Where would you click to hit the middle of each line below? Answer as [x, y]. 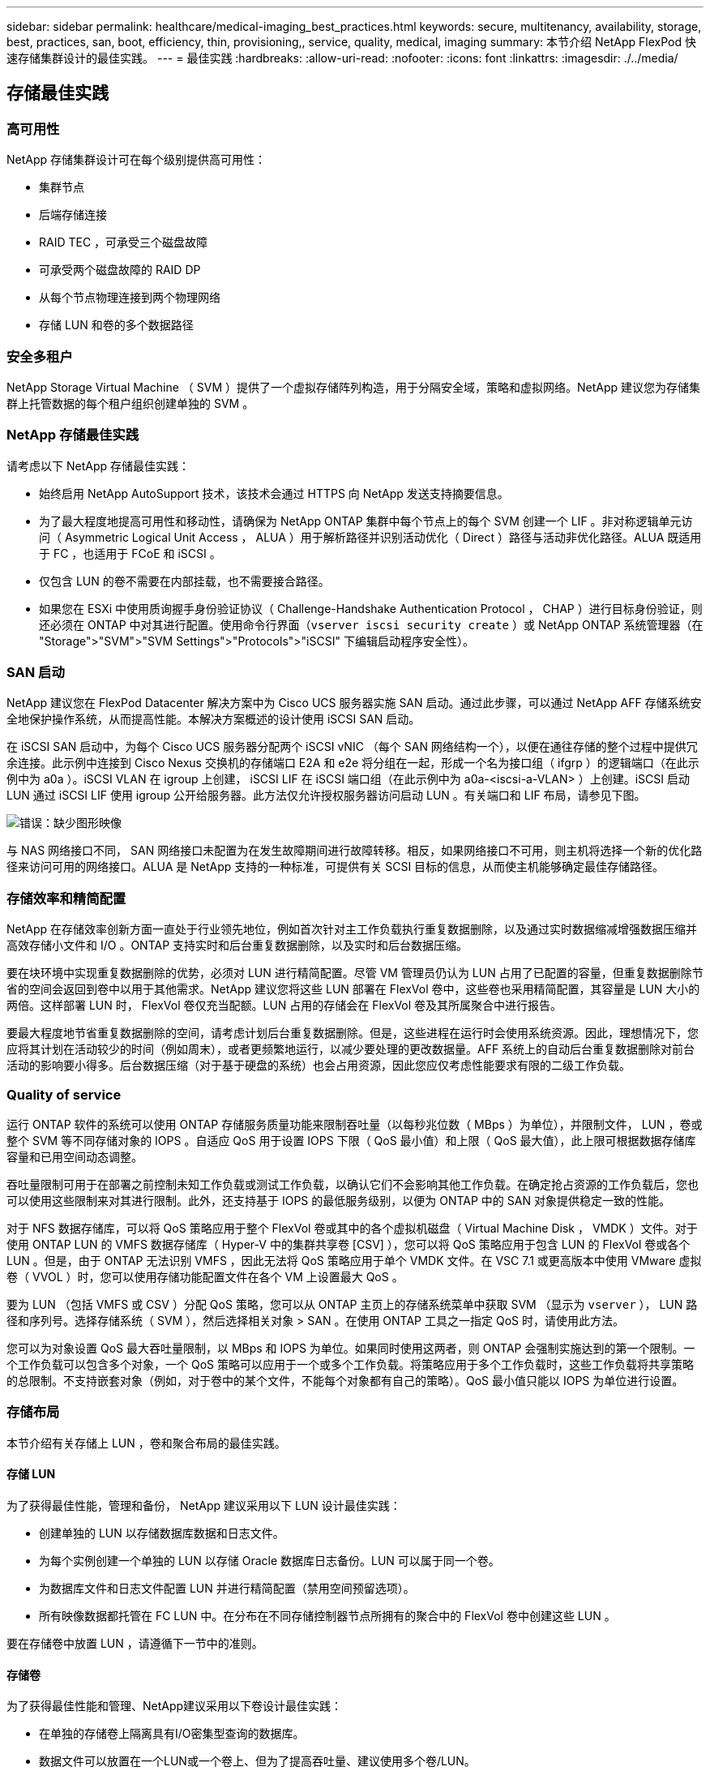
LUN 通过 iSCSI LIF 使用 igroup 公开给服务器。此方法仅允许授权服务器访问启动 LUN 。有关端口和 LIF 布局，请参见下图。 [326, 795]
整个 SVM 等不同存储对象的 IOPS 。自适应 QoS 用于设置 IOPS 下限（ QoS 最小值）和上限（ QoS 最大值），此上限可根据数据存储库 [351, 1140]
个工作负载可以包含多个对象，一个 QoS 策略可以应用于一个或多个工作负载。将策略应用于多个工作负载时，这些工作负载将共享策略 [350, 1364]
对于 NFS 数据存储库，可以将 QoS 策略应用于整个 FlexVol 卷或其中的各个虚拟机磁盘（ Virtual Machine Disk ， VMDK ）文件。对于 [352, 1228]
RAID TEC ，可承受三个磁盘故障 [124, 242]
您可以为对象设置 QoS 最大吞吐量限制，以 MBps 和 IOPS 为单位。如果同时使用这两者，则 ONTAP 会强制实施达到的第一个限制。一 [351, 1348]
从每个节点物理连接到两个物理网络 [130, 298]
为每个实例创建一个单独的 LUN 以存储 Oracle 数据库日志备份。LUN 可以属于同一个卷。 [269, 1560]
